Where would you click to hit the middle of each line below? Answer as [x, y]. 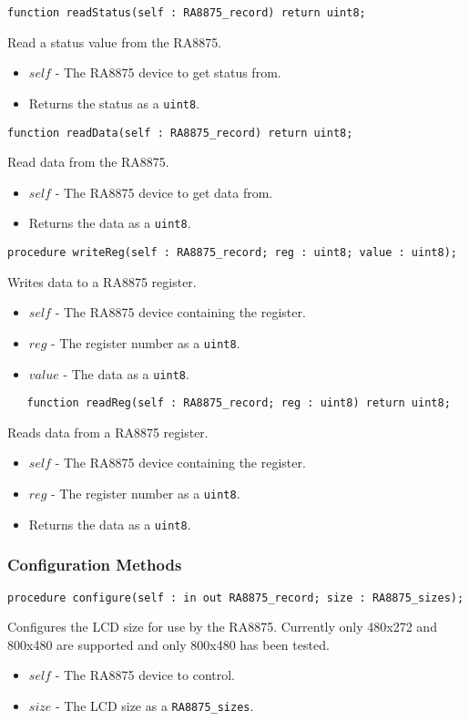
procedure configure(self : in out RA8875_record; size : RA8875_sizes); [236, 597]
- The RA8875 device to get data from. [164, 192]
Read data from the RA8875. [88, 162]
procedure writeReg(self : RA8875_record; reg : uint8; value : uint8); [232, 252]
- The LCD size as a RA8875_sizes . [154, 705]
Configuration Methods [95, 565]
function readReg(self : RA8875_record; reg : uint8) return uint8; [239, 403]
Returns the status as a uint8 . [114, 103]
